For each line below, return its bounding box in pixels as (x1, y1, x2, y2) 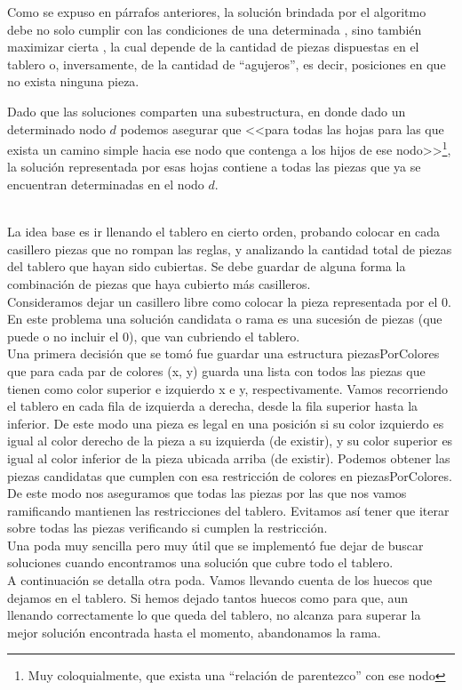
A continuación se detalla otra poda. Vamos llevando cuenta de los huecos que (7, 571, 433, 590)
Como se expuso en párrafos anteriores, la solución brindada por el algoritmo (7, 3, 426, 20)
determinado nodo (7, 119, 106, 138)
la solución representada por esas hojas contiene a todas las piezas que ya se (7, 157, 421, 176)
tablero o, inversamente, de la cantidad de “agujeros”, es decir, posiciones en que (7, 54, 446, 73)
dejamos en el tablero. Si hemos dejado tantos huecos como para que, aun (7, 588, 409, 606)
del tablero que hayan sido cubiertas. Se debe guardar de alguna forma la (7, 257, 406, 276)
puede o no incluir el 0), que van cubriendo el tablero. (7, 326, 300, 345)
